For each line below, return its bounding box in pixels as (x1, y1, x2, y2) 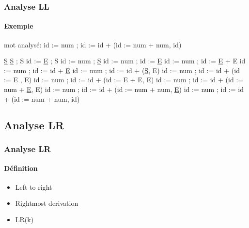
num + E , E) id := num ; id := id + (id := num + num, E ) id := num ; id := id (4, 84, 244, 94)
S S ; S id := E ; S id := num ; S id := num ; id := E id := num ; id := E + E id (4, 56, 246, 66)
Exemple (4, 21, 33, 31)
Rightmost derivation (15, 198, 78, 208)
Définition (4, 163, 38, 173)
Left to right (15, 182, 52, 192)
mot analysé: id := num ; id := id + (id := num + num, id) (4, 39, 182, 49)
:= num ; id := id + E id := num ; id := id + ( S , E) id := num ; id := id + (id (4, 65, 240, 75)
